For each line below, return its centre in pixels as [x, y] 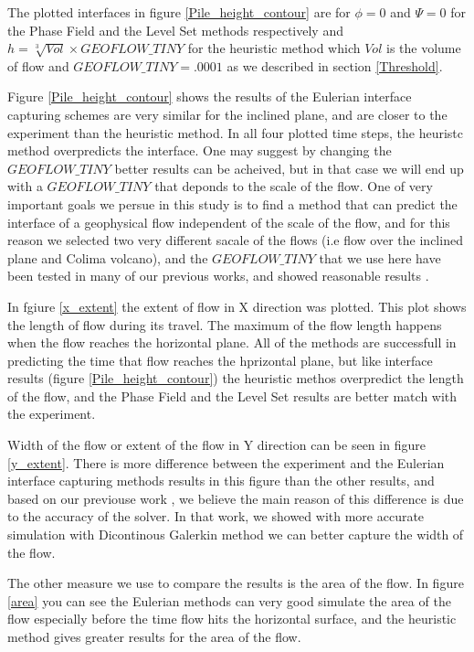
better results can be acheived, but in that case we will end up [289, 168]
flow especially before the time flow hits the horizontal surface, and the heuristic [232, 619]
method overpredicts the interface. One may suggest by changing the [200, 150]
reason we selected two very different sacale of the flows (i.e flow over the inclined [235, 240]
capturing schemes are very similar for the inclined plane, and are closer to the [227, 114]
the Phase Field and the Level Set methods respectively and [175, 30]
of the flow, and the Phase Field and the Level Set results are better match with [232, 395]
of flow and [38, 65]
